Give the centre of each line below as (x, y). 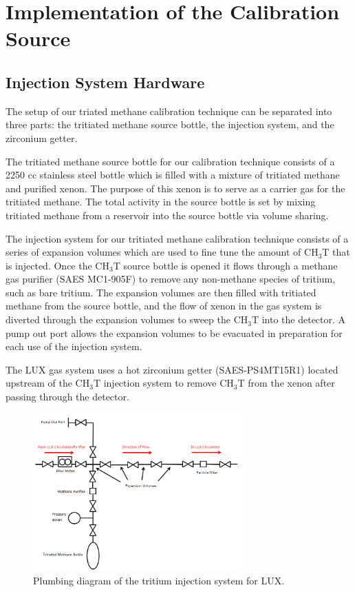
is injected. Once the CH (57, 265)
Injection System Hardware (105, 82)
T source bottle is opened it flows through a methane (225, 265)
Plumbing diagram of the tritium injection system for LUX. (159, 580)
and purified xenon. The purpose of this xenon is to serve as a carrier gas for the (175, 188)
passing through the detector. (67, 397)
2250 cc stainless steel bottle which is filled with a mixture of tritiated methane (173, 175)
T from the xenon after (286, 383)
